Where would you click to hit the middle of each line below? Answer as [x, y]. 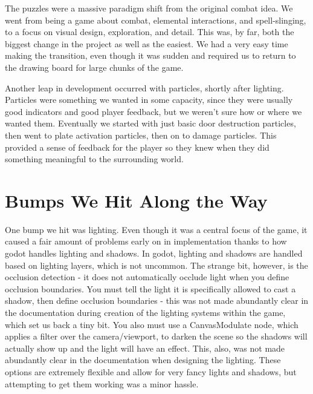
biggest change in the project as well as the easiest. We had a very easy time [147, 43]
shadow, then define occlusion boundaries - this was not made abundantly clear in [157, 300]
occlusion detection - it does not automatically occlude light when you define [147, 277]
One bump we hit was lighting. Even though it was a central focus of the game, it [156, 229]
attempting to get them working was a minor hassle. [102, 383]
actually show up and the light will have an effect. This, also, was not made [145, 348]
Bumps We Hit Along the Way [136, 200]
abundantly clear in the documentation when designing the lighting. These [143, 360]
